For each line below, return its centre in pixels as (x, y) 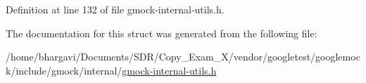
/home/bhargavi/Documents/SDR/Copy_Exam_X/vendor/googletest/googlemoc (183, 57)
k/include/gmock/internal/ (64, 70)
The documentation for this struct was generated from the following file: (162, 33)
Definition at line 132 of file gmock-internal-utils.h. (115, 9)
